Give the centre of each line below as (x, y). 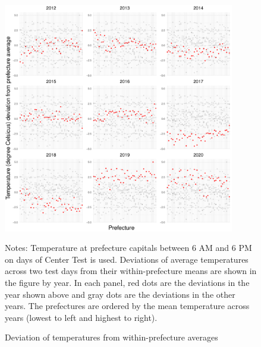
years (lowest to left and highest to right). (81, 317)
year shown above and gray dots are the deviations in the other (120, 294)
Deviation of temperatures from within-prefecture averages (111, 337)
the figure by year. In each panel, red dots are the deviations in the (127, 282)
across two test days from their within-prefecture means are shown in (131, 271)
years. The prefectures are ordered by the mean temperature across (127, 306)
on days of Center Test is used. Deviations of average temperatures (127, 259)
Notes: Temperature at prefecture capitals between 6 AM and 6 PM (128, 248)
